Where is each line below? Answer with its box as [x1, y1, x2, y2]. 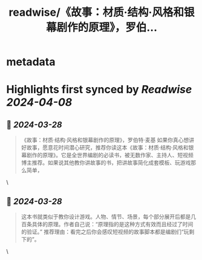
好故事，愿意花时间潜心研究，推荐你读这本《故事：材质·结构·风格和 [21, 144, 189, 151]
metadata [6, 55, 56, 69]
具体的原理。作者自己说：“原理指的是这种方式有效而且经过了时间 [31, 221, 194, 227]
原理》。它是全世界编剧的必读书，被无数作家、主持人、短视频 [42, 152, 194, 159]
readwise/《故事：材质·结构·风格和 [8, 5, 184, 19]
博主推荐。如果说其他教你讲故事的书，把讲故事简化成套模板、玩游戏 [21, 159, 191, 166]
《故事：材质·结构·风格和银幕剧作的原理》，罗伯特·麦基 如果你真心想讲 [21, 137, 195, 144]
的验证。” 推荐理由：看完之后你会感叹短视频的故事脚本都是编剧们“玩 [21, 228, 189, 235]
